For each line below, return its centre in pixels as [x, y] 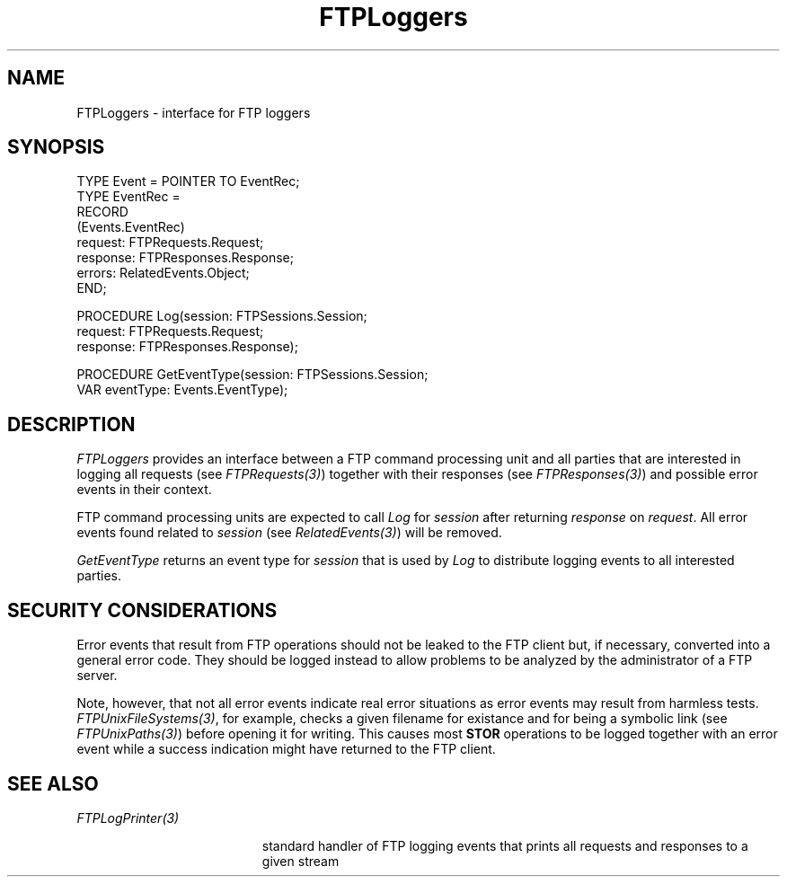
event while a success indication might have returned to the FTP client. [286, 749]
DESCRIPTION [71, 424]
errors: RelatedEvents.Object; [163, 273]
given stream [301, 861]
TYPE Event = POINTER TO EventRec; [188, 181]
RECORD [102, 212]
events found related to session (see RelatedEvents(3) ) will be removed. [289, 533]
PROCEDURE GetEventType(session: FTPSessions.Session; [252, 375]
